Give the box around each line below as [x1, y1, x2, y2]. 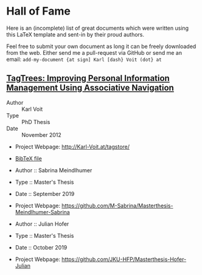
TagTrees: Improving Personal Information [6, 73, 170, 83]
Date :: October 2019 [15, 243, 68, 251]
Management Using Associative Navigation [6, 83, 175, 93]
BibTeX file [15, 155, 43, 162]
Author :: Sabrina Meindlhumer [15, 166, 92, 174]
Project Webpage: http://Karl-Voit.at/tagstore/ [15, 143, 130, 150]
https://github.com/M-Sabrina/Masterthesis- [61, 202, 173, 209]
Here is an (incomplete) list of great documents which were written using [6, 24, 189, 32]
